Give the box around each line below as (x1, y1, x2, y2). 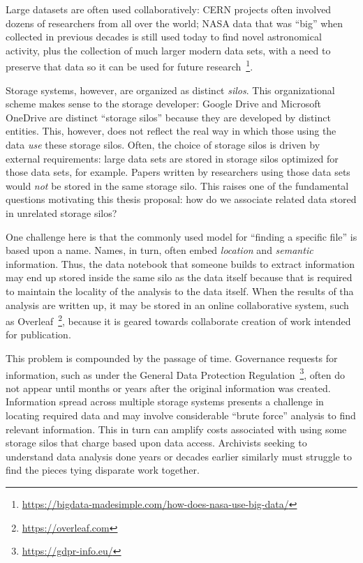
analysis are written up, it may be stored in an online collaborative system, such (6, 297, 349, 312)
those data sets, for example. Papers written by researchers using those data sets (6, 165, 350, 179)
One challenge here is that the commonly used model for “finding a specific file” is (6, 229, 357, 243)
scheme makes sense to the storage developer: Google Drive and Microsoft (6, 96, 321, 111)
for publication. (6, 327, 71, 342)
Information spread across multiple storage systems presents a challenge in (6, 394, 324, 409)
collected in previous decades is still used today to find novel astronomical (6, 29, 322, 44)
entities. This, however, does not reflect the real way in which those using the (6, 123, 336, 138)
